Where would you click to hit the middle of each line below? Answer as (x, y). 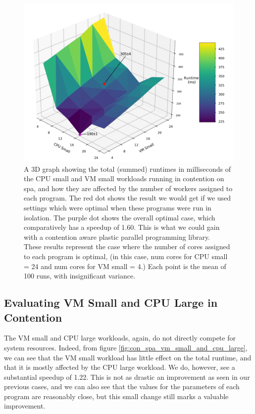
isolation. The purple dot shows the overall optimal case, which (120, 217)
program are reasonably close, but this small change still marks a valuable (116, 396)
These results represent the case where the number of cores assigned (127, 246)
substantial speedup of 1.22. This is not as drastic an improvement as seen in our (127, 377)
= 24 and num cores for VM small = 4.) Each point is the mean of (125, 266)
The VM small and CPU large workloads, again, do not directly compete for (120, 338)
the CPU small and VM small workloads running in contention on (124, 178)
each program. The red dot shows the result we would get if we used (127, 198)
